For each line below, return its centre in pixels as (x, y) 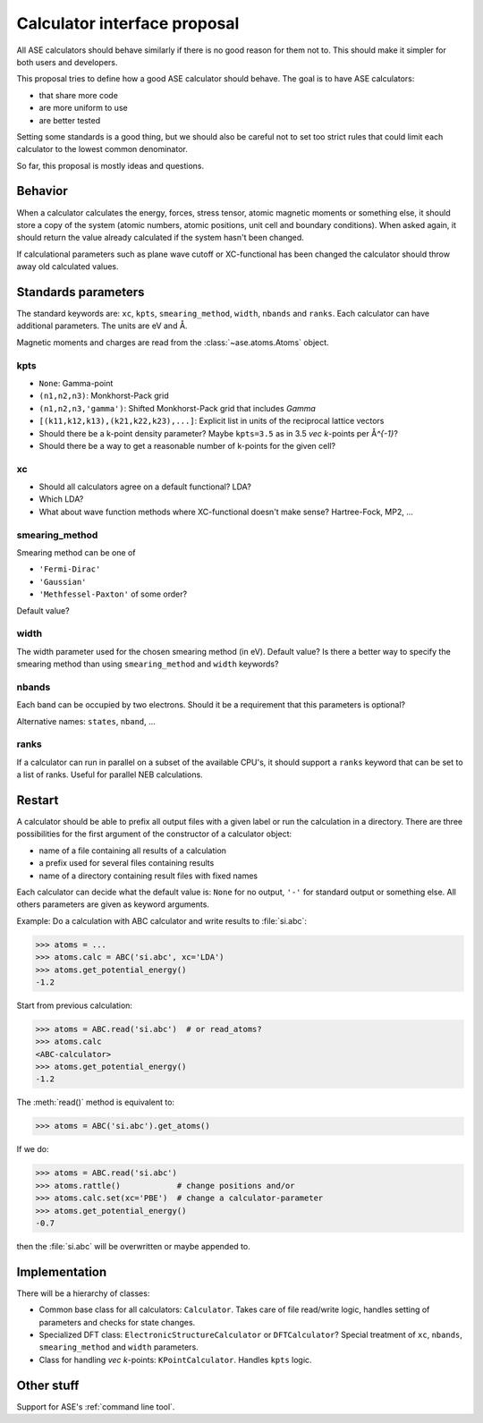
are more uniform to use (84, 108)
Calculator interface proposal (128, 23)
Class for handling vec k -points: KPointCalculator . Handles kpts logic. (175, 1359)
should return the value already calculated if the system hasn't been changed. (160, 238)
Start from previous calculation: (75, 1005)
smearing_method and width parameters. (119, 1347)
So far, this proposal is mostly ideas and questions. (110, 165)
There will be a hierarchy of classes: (83, 1293)
